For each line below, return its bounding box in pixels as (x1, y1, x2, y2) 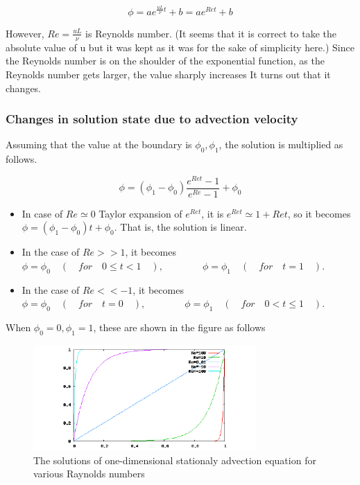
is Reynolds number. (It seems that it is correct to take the (85, 26, 336, 40)
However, (6, 26, 44, 40)
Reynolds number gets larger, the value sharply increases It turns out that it (6, 67, 331, 81)
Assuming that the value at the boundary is (6, 137, 192, 152)
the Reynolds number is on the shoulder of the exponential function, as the (6, 53, 325, 68)
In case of (22, 206, 63, 220)
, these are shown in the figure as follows (93, 320, 266, 335)
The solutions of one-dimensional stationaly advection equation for (33, 452, 316, 467)
